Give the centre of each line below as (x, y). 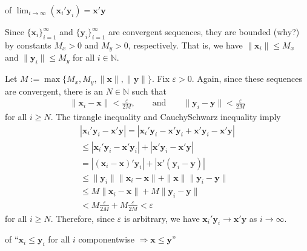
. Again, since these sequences (247, 79)
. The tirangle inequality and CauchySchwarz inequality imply (166, 116)
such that (149, 91)
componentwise (106, 239)
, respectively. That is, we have (185, 45)
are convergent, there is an (54, 91)
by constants (28, 45)
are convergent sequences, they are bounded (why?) (204, 32)
